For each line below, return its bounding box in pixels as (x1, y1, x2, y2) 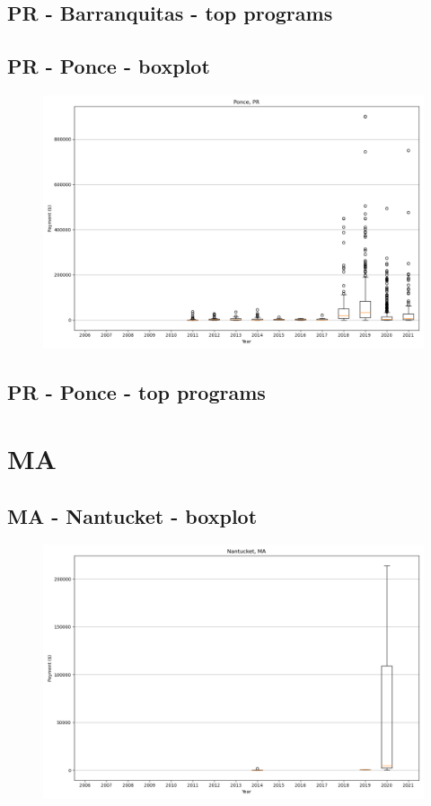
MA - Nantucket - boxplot (7, 501, 258, 529)
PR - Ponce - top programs (7, 378, 266, 406)
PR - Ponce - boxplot (7, 52, 210, 80)
